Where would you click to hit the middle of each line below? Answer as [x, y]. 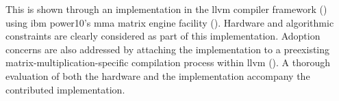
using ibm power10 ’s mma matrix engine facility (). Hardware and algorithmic [170, 22]
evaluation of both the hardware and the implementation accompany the [158, 75]
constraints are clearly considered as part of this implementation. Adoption [163, 36]
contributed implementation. [65, 89]
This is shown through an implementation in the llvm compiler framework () [166, 9]
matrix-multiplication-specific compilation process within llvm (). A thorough [168, 62]
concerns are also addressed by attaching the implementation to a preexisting [168, 49]
